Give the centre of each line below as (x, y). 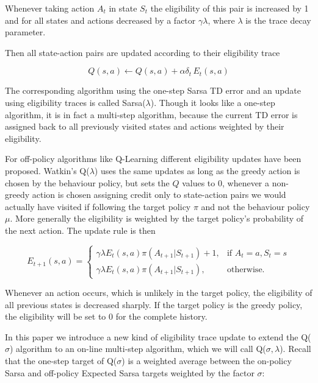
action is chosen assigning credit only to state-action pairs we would (159, 195)
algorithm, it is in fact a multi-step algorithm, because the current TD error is (151, 114)
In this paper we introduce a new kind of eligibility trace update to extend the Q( (158, 336)
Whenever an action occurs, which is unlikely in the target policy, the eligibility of (159, 293)
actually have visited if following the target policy (98, 206)
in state (123, 8)
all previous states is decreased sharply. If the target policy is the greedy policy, (154, 304)
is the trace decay (278, 20)
